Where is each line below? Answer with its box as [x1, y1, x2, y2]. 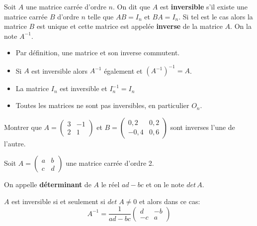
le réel [101, 179, 120, 190]
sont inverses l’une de [170, 121, 235, 132]
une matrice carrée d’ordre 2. [66, 158, 154, 168]
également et [104, 65, 143, 76]
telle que [87, 11, 114, 21]
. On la [230, 21, 252, 31]
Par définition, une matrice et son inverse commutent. [15, 47, 180, 58]
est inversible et [60, 83, 107, 94]
